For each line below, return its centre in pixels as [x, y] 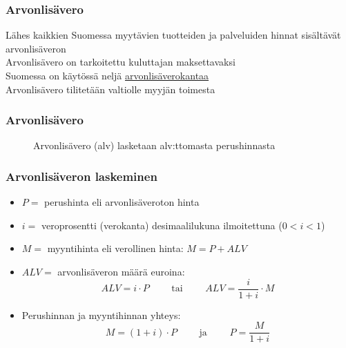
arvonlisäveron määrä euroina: [121, 271]
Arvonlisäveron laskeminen [81, 176]
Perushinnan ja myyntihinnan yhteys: [101, 315]
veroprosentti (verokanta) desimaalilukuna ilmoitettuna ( [162, 225]
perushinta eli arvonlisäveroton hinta [122, 202]
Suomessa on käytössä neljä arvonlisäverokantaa [107, 75]
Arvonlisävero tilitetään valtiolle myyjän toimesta [110, 89]
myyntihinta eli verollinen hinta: [115, 248]
